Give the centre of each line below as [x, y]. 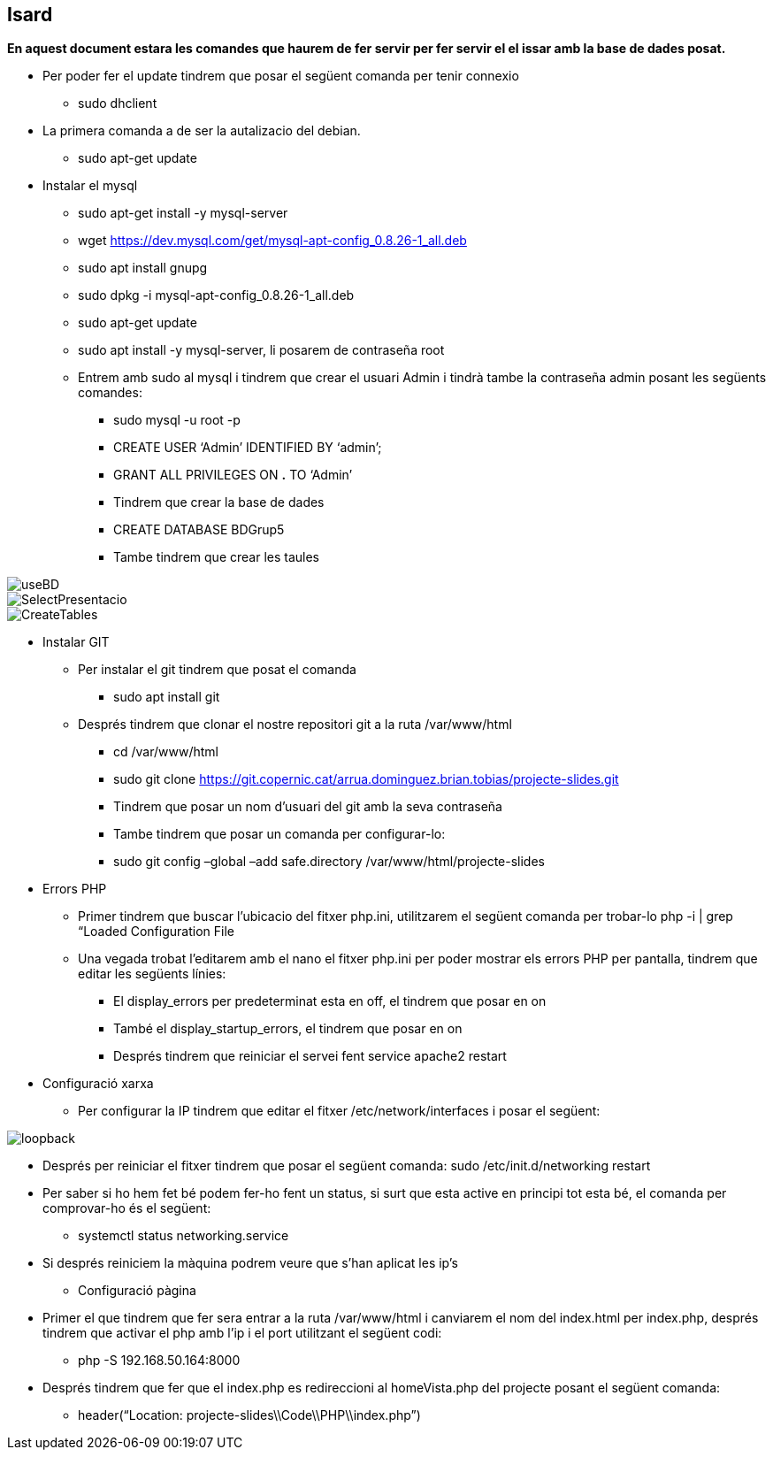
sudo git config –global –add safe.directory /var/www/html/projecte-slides [329, 862]
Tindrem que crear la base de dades [219, 502]
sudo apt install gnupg [143, 268]
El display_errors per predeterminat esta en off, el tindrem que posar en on [330, 1001]
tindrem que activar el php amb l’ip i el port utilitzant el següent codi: [242, 1333]
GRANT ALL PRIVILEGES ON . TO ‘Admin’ [233, 475]
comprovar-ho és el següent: [127, 1208]
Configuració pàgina [137, 1291]
